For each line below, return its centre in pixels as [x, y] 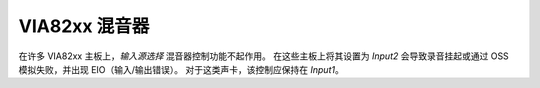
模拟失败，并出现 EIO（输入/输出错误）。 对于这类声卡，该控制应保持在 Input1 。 [181, 69]
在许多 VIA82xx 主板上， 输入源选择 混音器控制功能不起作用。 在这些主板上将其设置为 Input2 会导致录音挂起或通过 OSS [263, 56]
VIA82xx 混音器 [84, 26]
